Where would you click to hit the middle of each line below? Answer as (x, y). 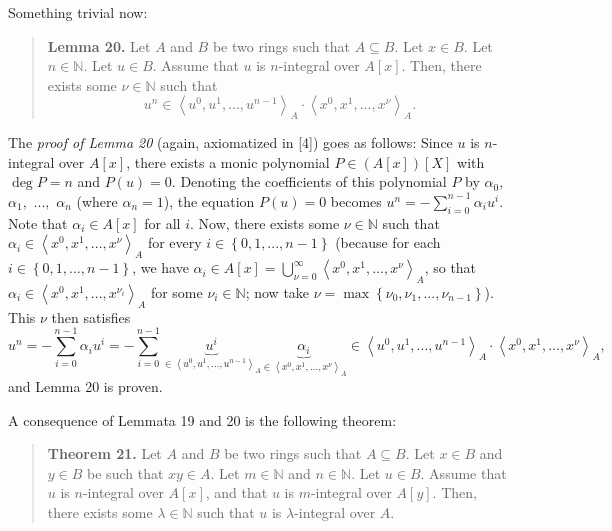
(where (97, 200)
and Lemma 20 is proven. (85, 385)
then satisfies (91, 316)
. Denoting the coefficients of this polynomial (309, 181)
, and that (236, 492)
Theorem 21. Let (104, 453)
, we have (160, 267)
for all (162, 222)
